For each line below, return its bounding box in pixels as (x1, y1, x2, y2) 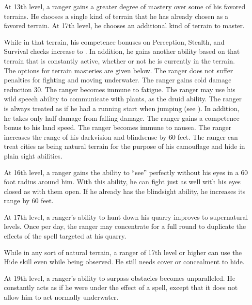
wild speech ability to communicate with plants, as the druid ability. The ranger (4, 94, 242, 104)
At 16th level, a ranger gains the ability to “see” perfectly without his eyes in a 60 (4, 167, 248, 177)
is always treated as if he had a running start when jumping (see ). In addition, (4, 103, 239, 113)
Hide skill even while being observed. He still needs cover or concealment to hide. (4, 257, 245, 267)
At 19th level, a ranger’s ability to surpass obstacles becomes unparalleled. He (4, 273, 236, 283)
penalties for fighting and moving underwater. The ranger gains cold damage (4, 75, 232, 85)
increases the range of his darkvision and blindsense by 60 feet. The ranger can (4, 131, 238, 142)
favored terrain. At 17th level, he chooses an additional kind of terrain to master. (4, 20, 245, 31)
